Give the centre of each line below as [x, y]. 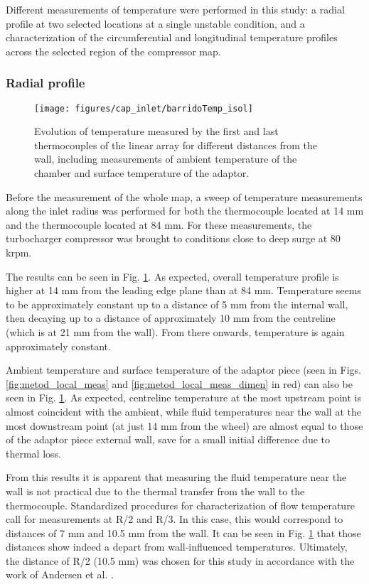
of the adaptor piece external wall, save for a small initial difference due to [168, 439]
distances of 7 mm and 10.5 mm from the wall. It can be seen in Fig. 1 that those [183, 532]
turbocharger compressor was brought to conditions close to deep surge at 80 [173, 238]
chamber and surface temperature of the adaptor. [142, 173]
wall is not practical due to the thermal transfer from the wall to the [155, 491]
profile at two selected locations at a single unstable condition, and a [155, 23]
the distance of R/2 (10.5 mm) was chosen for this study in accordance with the [180, 560]
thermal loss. [33, 453]
